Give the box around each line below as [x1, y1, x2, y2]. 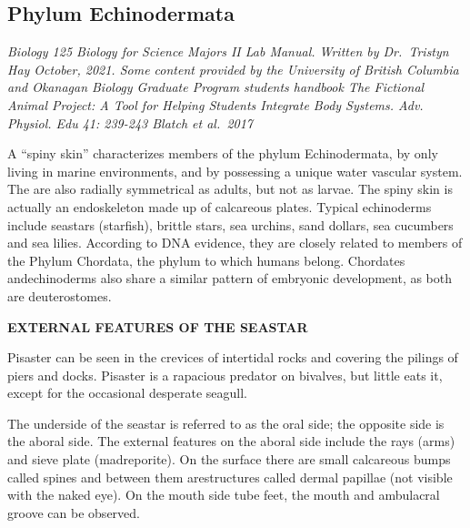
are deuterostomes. [7, 286, 112, 305]
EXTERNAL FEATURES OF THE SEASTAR [7, 317, 308, 336]
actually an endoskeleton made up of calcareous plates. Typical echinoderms [7, 197, 432, 216]
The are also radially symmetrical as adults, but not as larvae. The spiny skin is [7, 179, 453, 198]
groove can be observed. [7, 503, 140, 522]
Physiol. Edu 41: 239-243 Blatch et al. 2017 [7, 113, 254, 132]
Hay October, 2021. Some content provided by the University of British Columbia [7, 59, 459, 78]
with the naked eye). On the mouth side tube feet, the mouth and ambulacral [7, 485, 440, 504]
